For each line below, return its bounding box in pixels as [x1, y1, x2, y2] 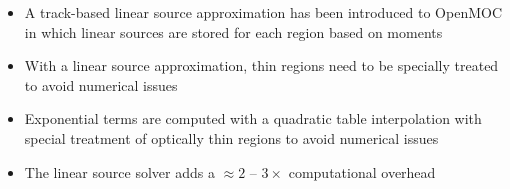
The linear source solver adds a [24, 161, 215, 182]
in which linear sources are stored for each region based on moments [24, 21, 443, 42]
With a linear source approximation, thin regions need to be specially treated [24, 55, 499, 76]
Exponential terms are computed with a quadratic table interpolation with [24, 108, 482, 129]
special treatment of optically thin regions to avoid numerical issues [24, 127, 439, 148]
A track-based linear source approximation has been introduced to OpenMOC [24, 2, 503, 22]
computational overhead [288, 161, 436, 182]
